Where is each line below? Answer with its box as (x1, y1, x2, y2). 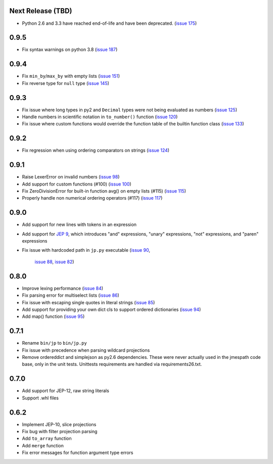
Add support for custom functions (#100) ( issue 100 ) (22, 181, 131, 187)
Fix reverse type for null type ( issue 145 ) (22, 80, 110, 86)
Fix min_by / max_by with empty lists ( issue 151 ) (22, 73, 120, 79)
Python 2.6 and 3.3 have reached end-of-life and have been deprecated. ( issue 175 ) (22, 20, 197, 26)
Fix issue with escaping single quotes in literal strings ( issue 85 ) (22, 299, 155, 305)
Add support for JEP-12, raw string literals (22, 388, 110, 394)
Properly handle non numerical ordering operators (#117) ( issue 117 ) (22, 195, 163, 201)
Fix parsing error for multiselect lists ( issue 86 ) (22, 292, 120, 298)
